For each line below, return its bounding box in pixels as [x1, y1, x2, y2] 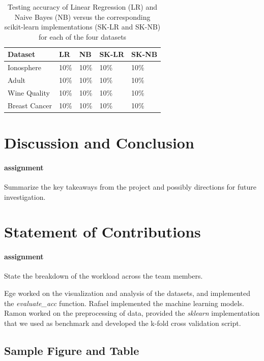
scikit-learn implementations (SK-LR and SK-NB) [4, 21, 161, 32]
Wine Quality [8, 87, 50, 98]
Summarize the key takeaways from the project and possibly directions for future [4, 182, 256, 192]
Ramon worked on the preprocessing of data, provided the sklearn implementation [4, 308, 260, 318]
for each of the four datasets [38, 31, 127, 42]
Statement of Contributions [4, 221, 201, 242]
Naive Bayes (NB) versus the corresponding [14, 11, 151, 22]
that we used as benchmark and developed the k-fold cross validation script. [4, 317, 241, 328]
